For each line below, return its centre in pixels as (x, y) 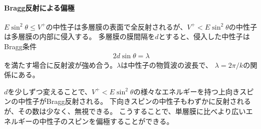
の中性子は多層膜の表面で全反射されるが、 (116, 26)
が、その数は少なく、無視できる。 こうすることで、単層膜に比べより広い (125, 111)
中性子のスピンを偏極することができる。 (106, 121)
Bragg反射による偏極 (39, 7)
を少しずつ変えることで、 (50, 91)
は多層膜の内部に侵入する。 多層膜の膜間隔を (80, 36)
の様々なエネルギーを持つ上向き (187, 91)
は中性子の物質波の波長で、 (167, 64)
